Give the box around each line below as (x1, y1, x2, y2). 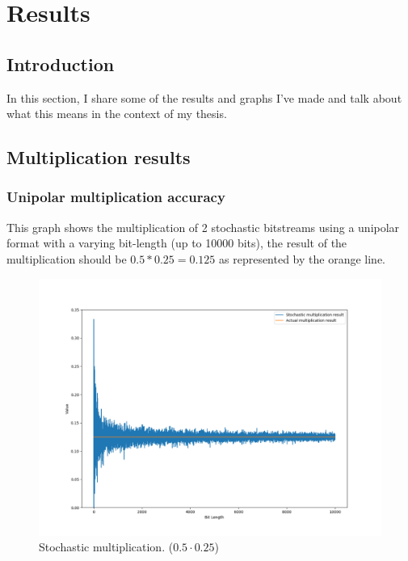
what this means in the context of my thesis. (6, 105, 227, 122)
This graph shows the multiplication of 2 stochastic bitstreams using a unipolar (6, 218, 400, 235)
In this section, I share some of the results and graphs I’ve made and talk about (6, 89, 402, 106)
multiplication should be (6, 250, 127, 267)
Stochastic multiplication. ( (39, 538, 174, 555)
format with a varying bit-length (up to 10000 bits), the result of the (6, 234, 347, 251)
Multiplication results (6, 145, 191, 170)
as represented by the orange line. (219, 250, 386, 267)
